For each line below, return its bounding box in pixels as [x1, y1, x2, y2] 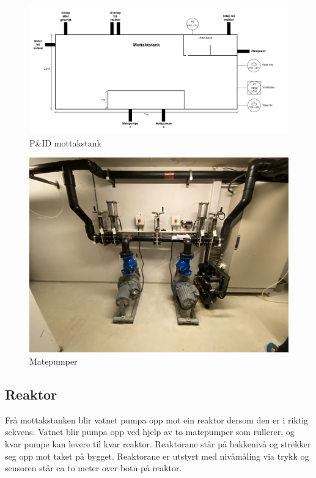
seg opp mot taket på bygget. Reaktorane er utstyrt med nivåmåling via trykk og [5, 449, 309, 462]
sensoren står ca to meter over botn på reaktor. [5, 461, 182, 474]
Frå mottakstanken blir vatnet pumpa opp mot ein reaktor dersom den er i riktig [5, 413, 309, 426]
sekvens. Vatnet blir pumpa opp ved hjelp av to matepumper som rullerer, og [5, 425, 295, 438]
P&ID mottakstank [29, 136, 101, 149]
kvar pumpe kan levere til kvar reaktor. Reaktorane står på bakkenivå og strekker [5, 437, 311, 450]
